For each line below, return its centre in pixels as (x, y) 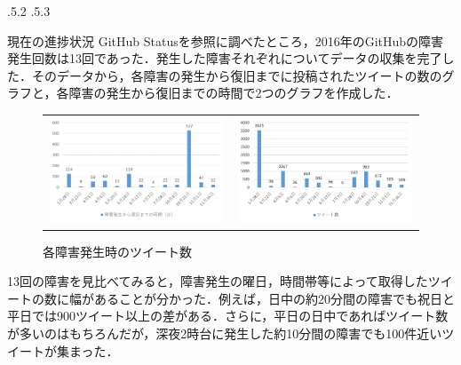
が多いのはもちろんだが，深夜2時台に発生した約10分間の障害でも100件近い (225, 333)
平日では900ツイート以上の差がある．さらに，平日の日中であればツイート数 (228, 316)
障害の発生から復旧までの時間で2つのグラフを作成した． (234, 93)
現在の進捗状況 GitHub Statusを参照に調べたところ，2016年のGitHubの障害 (226, 40)
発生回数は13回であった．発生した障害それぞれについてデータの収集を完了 (225, 58)
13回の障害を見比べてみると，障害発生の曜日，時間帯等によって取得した (218, 281)
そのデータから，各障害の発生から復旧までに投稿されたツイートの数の (237, 75)
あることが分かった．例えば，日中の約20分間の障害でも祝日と (274, 298)
